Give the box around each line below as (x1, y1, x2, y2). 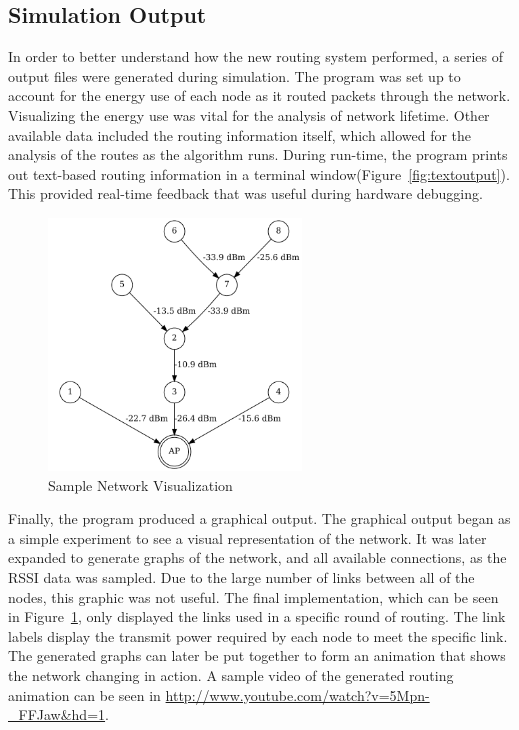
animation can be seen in (8, 684, 161, 705)
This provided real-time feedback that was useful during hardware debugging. (8, 183, 483, 204)
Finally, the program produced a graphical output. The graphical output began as (8, 508, 511, 529)
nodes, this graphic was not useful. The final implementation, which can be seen (8, 586, 499, 607)
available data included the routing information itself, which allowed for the (8, 124, 472, 145)
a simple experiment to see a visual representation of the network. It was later (8, 527, 487, 548)
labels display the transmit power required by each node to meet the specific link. (8, 625, 508, 646)
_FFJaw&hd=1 (8, 704, 106, 725)
